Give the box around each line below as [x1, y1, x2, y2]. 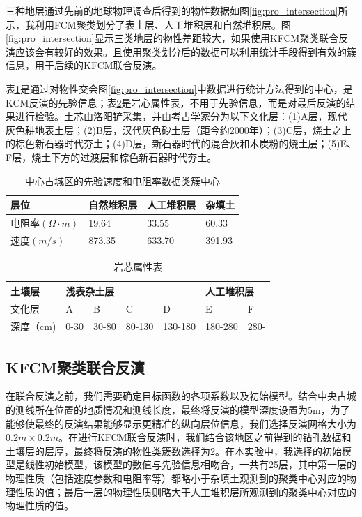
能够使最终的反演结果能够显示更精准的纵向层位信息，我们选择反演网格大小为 [6, 416, 356, 430]
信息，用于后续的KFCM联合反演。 [6, 58, 162, 73]
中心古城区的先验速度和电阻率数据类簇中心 [25, 173, 221, 188]
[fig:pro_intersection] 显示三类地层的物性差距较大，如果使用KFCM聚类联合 [6, 31, 339, 45]
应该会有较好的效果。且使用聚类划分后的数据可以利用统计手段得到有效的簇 [15, 44, 356, 59]
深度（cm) [10, 319, 56, 334]
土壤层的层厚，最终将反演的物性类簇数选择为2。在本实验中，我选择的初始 [6, 443, 342, 458]
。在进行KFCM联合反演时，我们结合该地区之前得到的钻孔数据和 [58, 430, 352, 444]
